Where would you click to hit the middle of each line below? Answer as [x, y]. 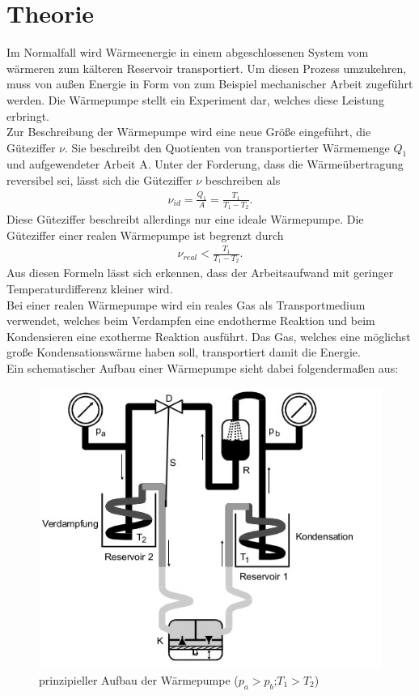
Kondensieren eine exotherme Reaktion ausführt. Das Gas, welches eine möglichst [209, 336]
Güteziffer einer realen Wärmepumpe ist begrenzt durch [145, 235]
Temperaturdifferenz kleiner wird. [90, 288]
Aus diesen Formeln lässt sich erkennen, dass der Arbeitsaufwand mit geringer [200, 273]
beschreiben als [243, 180]
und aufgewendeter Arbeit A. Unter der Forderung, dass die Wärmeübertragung [205, 164]
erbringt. [28, 115]
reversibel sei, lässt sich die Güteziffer [99, 180]
